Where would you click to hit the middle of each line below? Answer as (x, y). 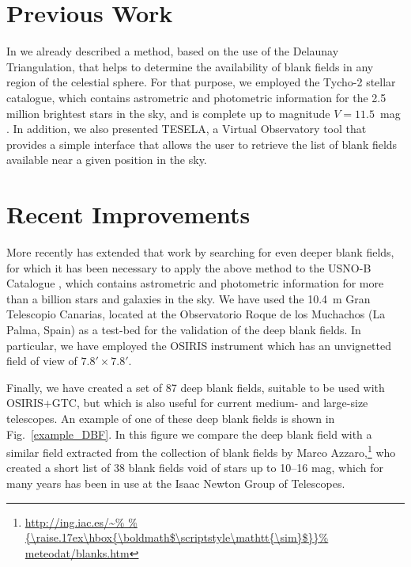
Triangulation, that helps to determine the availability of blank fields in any (190, 66)
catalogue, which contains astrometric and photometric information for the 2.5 (196, 97)
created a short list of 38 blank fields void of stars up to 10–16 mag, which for (195, 468)
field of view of (42, 361)
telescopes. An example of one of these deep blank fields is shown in (171, 418)
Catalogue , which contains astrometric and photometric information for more (195, 283)
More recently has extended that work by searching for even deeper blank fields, (200, 252)
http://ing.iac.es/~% (75, 521)
